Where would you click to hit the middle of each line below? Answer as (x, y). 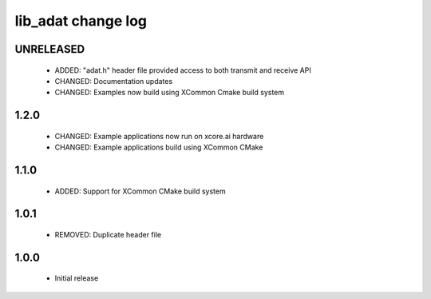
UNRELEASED (50, 49)
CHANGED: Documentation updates (114, 81)
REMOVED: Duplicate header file (108, 234)
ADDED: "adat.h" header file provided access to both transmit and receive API (183, 70)
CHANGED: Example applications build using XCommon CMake (159, 147)
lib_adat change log (81, 21)
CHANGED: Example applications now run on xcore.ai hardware (159, 136)
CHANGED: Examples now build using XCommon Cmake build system (170, 93)
